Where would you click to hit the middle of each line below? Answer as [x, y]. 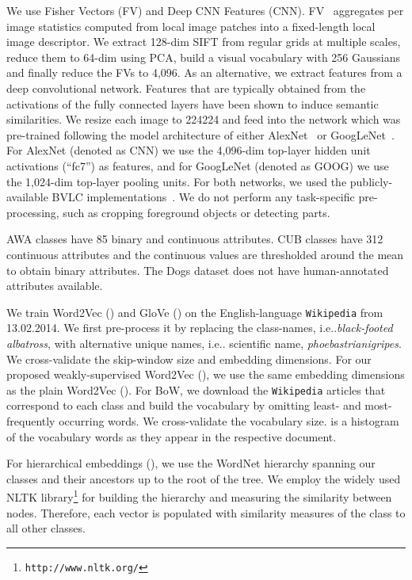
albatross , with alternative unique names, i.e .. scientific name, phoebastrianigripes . [204, 343]
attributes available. [55, 286]
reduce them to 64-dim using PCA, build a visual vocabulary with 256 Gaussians [203, 57]
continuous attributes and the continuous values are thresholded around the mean [205, 254]
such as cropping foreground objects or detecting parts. [196, 212]
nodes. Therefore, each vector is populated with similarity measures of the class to [206, 512]
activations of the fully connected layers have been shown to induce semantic [193, 103]
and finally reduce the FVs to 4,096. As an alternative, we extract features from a [204, 72]
